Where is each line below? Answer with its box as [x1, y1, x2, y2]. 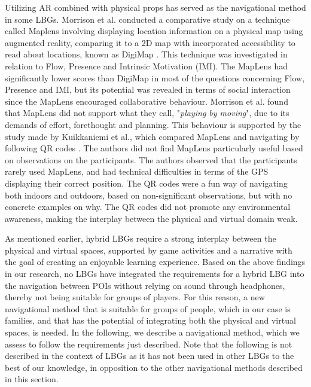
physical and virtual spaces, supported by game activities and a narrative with [5, 243, 292, 256]
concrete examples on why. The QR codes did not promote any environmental [5, 200, 291, 213]
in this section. [5, 373, 59, 385]
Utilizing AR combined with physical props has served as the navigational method [5, 1, 306, 13]
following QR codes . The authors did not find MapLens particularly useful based [5, 142, 303, 154]
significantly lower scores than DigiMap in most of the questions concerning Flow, [5, 71, 305, 84]
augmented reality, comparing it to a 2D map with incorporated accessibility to [5, 36, 295, 48]
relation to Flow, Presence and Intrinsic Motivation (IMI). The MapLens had [5, 59, 288, 72]
